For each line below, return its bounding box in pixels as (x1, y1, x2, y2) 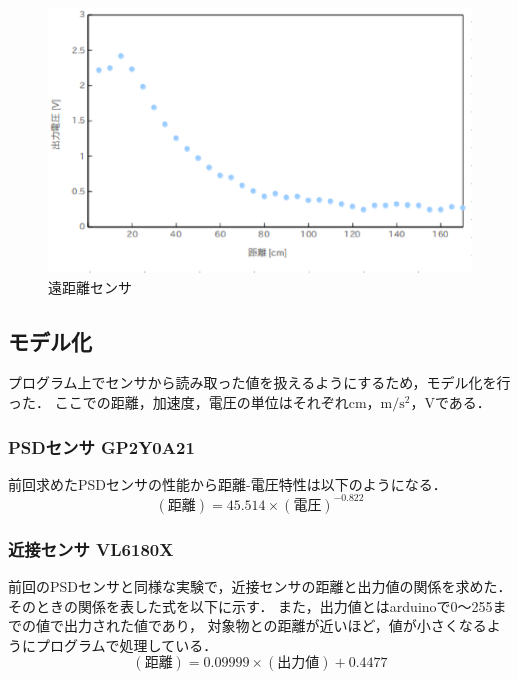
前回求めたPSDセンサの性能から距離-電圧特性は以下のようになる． (8, 473, 447, 494)
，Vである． (410, 391, 491, 412)
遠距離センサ (48, 276, 132, 297)
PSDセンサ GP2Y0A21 (8, 434, 195, 459)
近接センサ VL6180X (8, 536, 174, 561)
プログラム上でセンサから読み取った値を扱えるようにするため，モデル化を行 (8, 372, 511, 393)
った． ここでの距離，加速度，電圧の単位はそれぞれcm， (8, 391, 381, 412)
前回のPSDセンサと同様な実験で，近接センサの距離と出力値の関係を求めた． (8, 576, 512, 597)
